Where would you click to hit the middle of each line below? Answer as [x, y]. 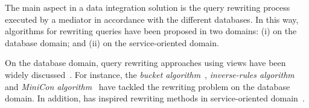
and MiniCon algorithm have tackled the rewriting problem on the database [148, 86]
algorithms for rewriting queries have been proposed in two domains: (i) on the [151, 31]
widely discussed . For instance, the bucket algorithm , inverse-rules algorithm [150, 74]
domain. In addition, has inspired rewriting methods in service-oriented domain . [155, 98]
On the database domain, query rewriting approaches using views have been [145, 63]
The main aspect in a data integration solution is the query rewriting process [148, 7]
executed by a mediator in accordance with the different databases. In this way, [152, 19]
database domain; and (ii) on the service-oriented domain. [112, 42]
